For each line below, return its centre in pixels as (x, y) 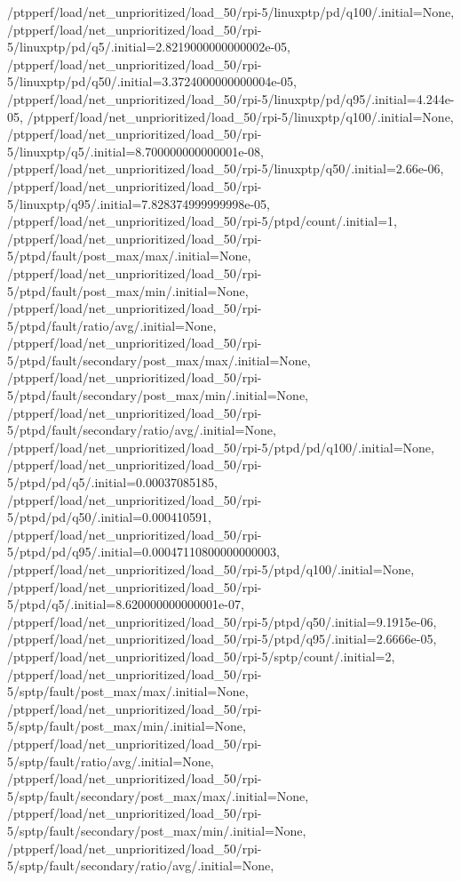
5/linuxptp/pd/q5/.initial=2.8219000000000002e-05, (149, 47)
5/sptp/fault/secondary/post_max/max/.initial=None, (158, 795)
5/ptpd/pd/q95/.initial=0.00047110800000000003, (143, 552)
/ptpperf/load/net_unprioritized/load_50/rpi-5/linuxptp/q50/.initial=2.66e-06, (226, 168)
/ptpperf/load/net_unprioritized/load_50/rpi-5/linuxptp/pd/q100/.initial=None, (231, 12)
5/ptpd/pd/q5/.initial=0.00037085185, (112, 482)
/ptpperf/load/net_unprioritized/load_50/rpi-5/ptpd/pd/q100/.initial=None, (221, 447)
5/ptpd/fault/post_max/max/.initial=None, (129, 256)
